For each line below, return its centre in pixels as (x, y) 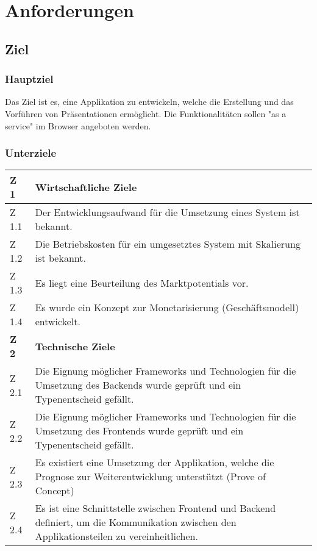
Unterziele (31, 153)
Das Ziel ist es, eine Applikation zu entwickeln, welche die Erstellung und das (149, 102)
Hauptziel (29, 79)
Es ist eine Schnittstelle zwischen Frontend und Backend (155, 508)
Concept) (55, 491)
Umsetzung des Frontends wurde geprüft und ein (139, 431)
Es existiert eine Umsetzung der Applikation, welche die (155, 463)
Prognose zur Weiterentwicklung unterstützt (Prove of (150, 477)
